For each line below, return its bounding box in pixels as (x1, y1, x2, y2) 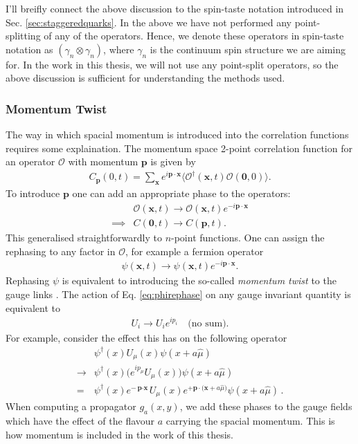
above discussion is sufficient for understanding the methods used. (6, 71, 285, 85)
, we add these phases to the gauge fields (179, 399, 352, 414)
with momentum (68, 154, 138, 169)
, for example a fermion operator (125, 243, 264, 258)
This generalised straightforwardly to (6, 230, 162, 245)
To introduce (6, 186, 60, 201)
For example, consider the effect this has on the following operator (6, 330, 287, 344)
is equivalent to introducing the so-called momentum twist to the (62, 273, 337, 288)
